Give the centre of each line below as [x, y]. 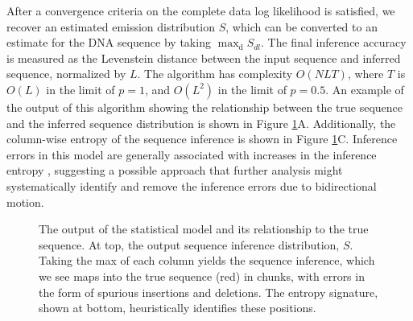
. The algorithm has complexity [215, 74]
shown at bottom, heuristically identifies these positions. [178, 308]
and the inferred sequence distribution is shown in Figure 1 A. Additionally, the [201, 123]
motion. [25, 202]
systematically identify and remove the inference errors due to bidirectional [192, 185]
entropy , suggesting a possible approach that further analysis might [175, 170]
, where [366, 74]
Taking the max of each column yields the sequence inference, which [207, 260]
